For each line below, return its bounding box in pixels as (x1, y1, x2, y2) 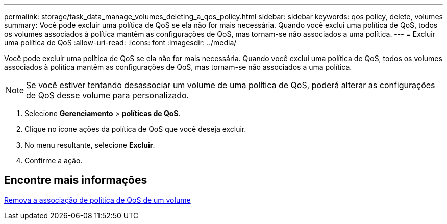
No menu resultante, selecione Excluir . (24, 141, 155, 149)
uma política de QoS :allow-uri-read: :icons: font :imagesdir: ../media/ (4, 38, 237, 47)
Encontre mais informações (4, 174, 147, 187)
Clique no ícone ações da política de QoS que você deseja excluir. (24, 125, 246, 133)
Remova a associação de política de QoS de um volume (4, 195, 191, 204)
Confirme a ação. (24, 156, 83, 165)
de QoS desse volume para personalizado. (26, 90, 189, 100)
